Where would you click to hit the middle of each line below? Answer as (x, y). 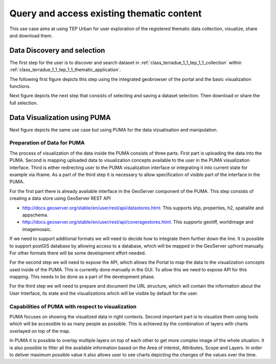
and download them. (31, 35)
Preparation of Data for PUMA (47, 143)
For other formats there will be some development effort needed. (78, 253)
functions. (20, 87)
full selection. (24, 103)
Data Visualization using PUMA (60, 117)
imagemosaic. (37, 229)
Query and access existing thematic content (106, 13)
